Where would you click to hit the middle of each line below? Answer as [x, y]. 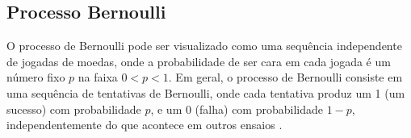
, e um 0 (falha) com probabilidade [237, 109]
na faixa [98, 77]
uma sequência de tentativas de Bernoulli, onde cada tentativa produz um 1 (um [206, 92]
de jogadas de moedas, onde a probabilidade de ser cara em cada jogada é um [199, 61]
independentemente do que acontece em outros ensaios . [145, 125]
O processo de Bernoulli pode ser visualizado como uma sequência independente [204, 46]
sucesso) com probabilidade [74, 109]
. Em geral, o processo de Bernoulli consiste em [285, 77]
